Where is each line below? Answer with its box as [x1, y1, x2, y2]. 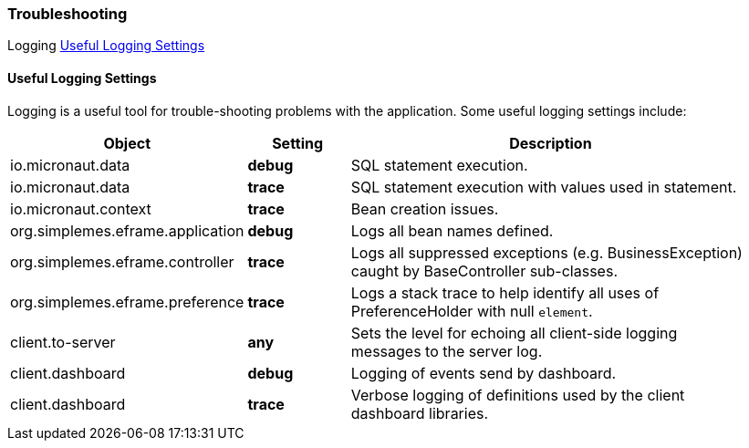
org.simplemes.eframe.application [10, 221, 244, 240]
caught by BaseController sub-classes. [350, 261, 618, 280]
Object [103, 133, 151, 152]
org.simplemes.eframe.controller [10, 252, 234, 271]
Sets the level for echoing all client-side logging [350, 323, 678, 342]
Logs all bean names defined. [350, 221, 554, 240]
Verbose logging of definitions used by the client [350, 385, 685, 404]
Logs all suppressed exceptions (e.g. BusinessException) [350, 243, 743, 262]
